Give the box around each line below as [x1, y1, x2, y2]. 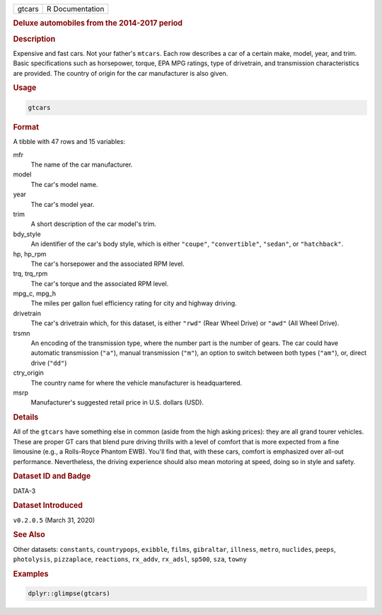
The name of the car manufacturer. [30, 160, 133, 169]
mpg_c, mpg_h [13, 289, 57, 298]
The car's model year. [30, 200, 95, 208]
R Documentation [46, 4, 105, 13]
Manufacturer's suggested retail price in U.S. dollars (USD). [30, 398, 204, 407]
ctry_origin [13, 368, 44, 377]
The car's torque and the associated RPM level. [30, 279, 169, 288]
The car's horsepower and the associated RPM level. [30, 259, 185, 268]
